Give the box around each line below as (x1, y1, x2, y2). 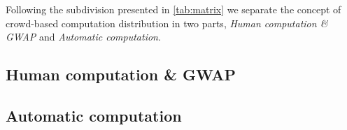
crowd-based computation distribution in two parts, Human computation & (6, 15, 328, 30)
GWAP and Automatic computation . (6, 29, 161, 44)
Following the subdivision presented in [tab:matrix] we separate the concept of (6, 2, 341, 16)
